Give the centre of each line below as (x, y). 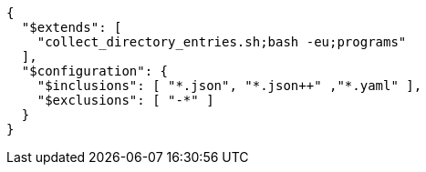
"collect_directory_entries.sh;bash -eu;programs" (222, 42)
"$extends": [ (72, 27)
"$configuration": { (95, 71)
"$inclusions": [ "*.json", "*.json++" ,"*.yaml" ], (229, 86)
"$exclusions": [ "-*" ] (125, 100)
